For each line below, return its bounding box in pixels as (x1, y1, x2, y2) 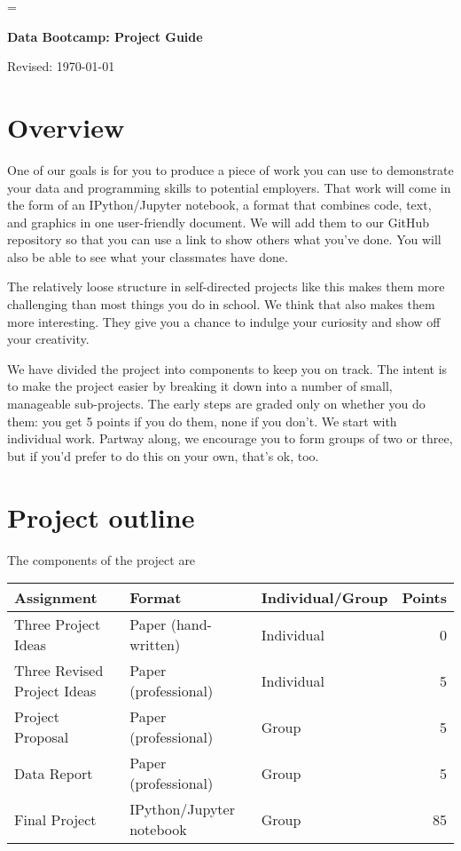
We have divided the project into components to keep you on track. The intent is (7, 359, 448, 378)
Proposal (14, 727, 69, 748)
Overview (7, 108, 125, 145)
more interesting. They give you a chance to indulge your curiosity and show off (7, 312, 441, 330)
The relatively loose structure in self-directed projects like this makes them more (7, 277, 445, 296)
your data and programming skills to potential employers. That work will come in (7, 178, 451, 196)
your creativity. (7, 330, 90, 348)
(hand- (170, 614, 212, 635)
